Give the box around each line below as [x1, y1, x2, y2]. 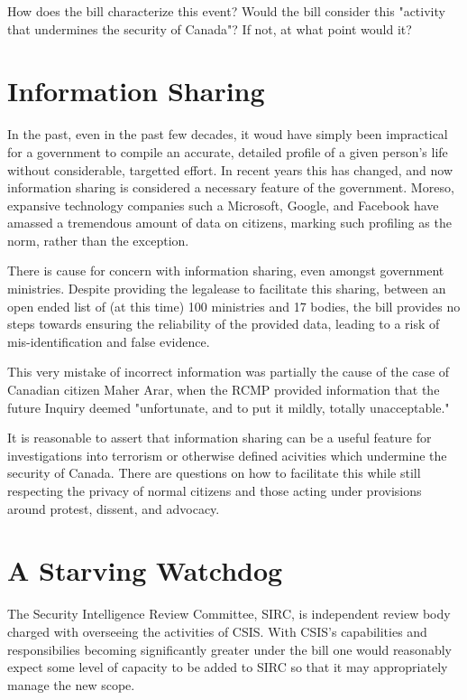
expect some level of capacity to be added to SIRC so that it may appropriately [7, 658, 448, 677]
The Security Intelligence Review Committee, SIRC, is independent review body [7, 604, 451, 623]
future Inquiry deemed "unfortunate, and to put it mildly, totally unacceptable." [7, 397, 450, 416]
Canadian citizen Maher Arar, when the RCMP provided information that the [7, 380, 440, 399]
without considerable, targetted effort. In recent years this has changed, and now [7, 160, 453, 179]
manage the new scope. [7, 675, 135, 694]
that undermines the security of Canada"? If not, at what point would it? [7, 19, 412, 38]
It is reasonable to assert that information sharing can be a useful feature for [7, 428, 432, 447]
